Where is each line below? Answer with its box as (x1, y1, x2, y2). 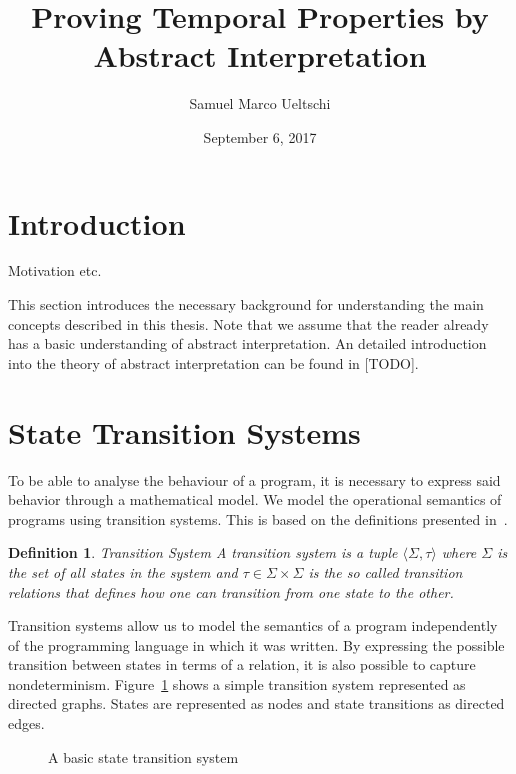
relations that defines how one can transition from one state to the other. (8, 581, 454, 602)
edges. (8, 713, 45, 734)
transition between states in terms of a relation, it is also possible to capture (8, 654, 476, 675)
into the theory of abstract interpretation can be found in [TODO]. (8, 352, 419, 373)
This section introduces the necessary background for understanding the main (8, 294, 484, 315)
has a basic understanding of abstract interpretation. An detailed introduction (8, 333, 487, 354)
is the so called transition (308, 561, 463, 582)
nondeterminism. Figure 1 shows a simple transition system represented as (8, 673, 466, 694)
